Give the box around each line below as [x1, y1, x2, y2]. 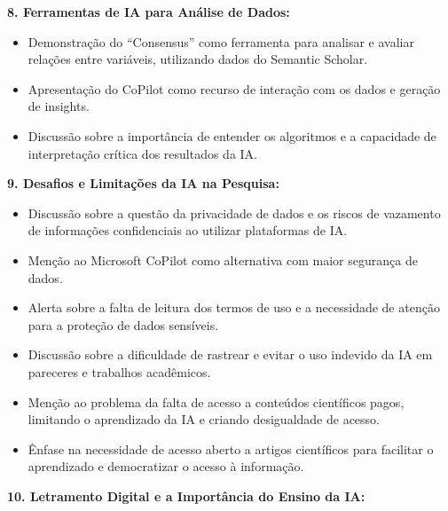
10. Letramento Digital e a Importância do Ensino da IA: [7, 486, 365, 505]
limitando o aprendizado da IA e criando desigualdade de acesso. [28, 410, 380, 428]
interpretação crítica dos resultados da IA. [28, 144, 258, 162]
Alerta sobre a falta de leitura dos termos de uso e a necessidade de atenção [28, 298, 440, 317]
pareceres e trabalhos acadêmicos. [28, 362, 211, 381]
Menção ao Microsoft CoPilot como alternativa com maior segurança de [28, 250, 418, 269]
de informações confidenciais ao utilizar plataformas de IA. [28, 221, 348, 240]
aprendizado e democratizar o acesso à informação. [28, 457, 304, 476]
